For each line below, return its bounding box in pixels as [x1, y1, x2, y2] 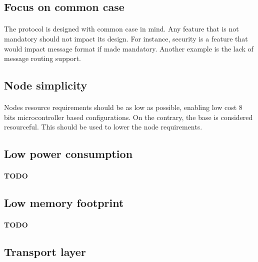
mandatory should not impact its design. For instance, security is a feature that [4, 33, 248, 43]
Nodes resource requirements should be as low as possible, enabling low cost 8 [4, 102, 242, 112]
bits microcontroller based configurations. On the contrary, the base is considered [4, 111, 253, 122]
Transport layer [4, 244, 86, 259]
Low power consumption [4, 146, 133, 161]
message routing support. [4, 53, 81, 63]
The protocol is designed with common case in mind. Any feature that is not [4, 23, 239, 34]
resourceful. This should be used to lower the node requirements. [4, 121, 202, 132]
